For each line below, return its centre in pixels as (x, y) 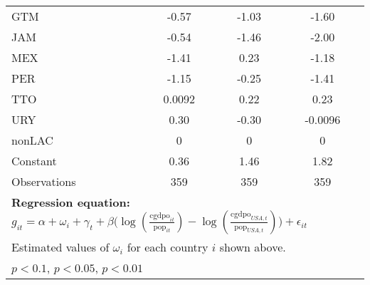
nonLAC (32, 140)
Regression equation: (71, 202)
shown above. (253, 247)
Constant (34, 161)
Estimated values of (60, 247)
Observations (44, 181)
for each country (168, 247)
